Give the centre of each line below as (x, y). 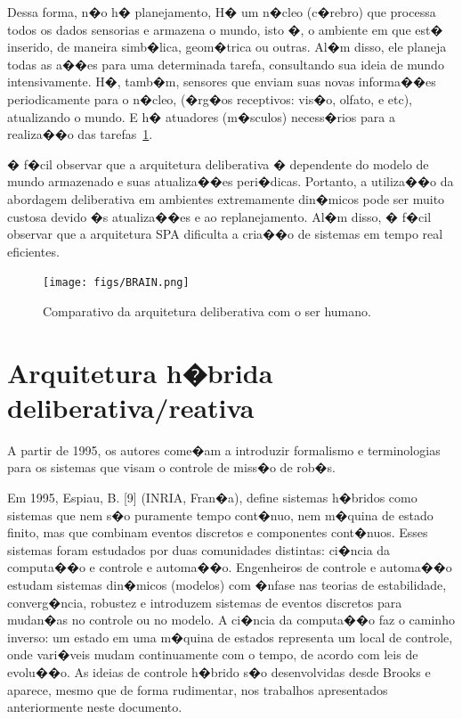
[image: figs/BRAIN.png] (116, 283)
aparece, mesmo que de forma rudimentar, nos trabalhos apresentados (198, 689)
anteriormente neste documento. (95, 707)
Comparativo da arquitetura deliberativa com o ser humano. (207, 310)
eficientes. (33, 251)
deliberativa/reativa (131, 407)
